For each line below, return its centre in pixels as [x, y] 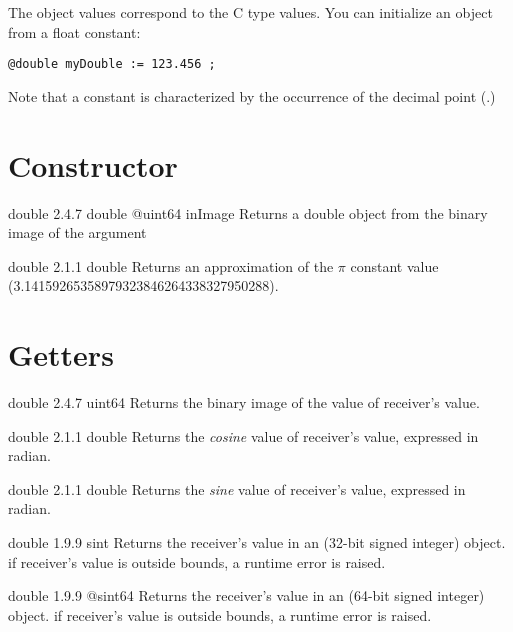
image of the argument [77, 232]
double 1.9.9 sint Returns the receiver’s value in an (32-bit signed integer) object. [257, 542]
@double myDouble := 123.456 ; [112, 64]
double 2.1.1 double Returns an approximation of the [171, 265]
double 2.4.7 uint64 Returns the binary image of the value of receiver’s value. [244, 402]
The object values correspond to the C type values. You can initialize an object [250, 12]
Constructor [93, 164]
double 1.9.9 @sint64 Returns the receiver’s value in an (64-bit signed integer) [246, 595]
